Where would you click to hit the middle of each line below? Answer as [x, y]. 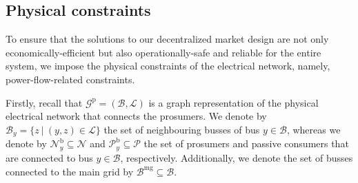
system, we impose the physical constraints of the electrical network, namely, [168, 66]
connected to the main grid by [70, 171]
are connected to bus [49, 158]
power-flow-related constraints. [70, 79]
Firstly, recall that [44, 102]
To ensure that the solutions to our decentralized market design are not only [167, 39]
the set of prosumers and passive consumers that [246, 143]
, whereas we [314, 129]
